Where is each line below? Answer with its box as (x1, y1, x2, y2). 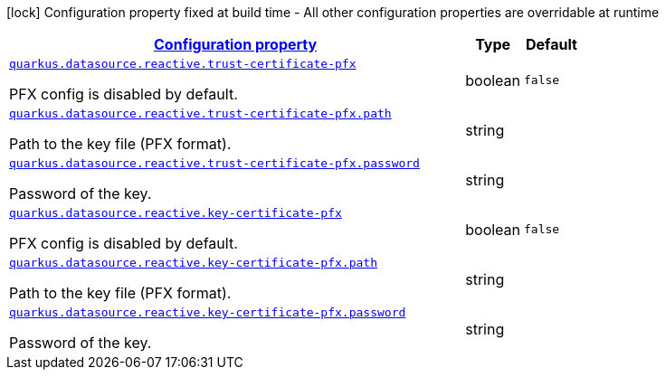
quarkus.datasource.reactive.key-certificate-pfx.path (9, 256, 377, 269)
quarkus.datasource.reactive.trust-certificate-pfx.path (9, 107, 392, 120)
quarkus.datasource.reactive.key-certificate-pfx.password (9, 306, 406, 319)
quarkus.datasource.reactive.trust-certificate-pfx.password (9, 156, 420, 170)
